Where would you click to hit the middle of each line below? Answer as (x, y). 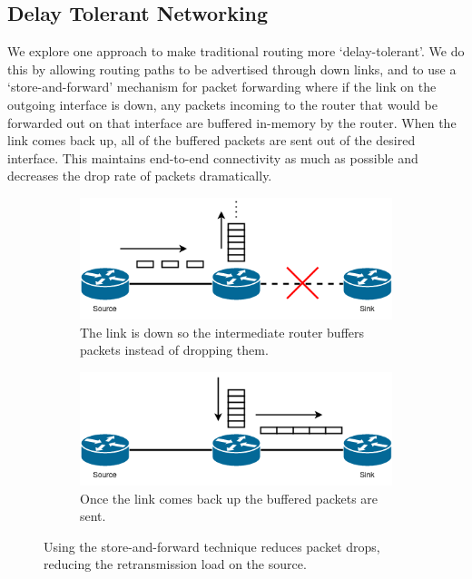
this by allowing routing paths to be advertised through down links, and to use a (232, 69)
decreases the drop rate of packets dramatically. (140, 176)
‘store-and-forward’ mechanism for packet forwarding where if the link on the (222, 87)
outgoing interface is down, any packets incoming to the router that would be (222, 104)
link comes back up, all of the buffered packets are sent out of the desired (211, 140)
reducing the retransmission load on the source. (175, 564)
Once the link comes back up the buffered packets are (229, 498)
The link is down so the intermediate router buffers (222, 332)
